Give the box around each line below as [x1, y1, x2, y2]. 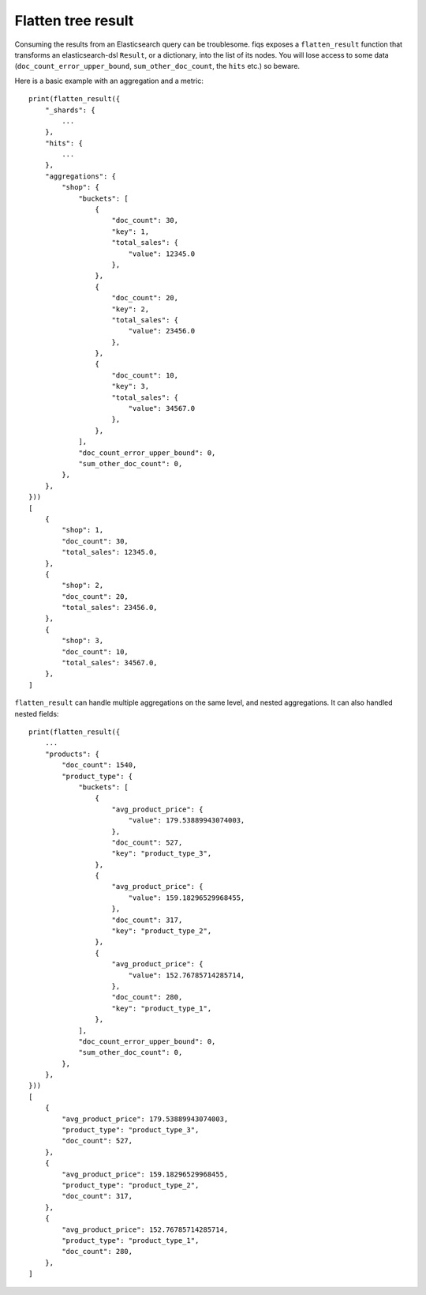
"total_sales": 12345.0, [62, 548, 158, 557]
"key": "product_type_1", [111, 1003, 212, 1013]
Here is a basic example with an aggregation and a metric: [14, 76, 204, 85]
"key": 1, [111, 227, 150, 236]
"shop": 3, [62, 636, 104, 646]
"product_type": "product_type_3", [62, 1126, 200, 1135]
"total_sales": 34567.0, [62, 658, 158, 668]
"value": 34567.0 [128, 404, 196, 413]
